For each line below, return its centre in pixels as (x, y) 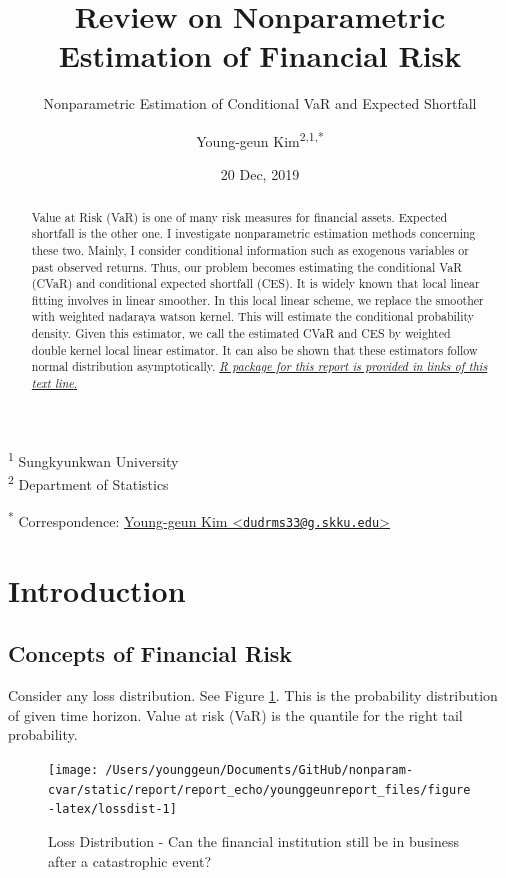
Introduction (97, 589)
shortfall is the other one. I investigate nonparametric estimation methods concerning (253, 233)
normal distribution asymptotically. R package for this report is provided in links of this (259, 366)
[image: (73, 769)
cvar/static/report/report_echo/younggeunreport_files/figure (259, 789)
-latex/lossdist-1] (112, 809)
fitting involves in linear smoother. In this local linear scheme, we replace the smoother (257, 299)
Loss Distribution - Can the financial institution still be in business (253, 840)
